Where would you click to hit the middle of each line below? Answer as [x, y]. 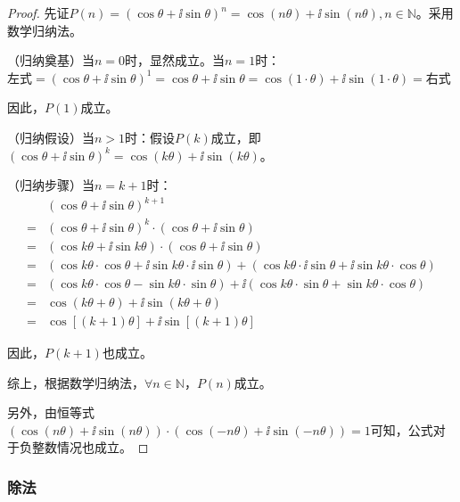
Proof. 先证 [38, 12]
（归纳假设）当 [51, 137]
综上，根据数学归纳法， [76, 382]
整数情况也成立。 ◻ [90, 447]
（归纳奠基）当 [51, 60]
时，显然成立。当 [175, 60]
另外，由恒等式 [51, 412]
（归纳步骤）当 [51, 185]
